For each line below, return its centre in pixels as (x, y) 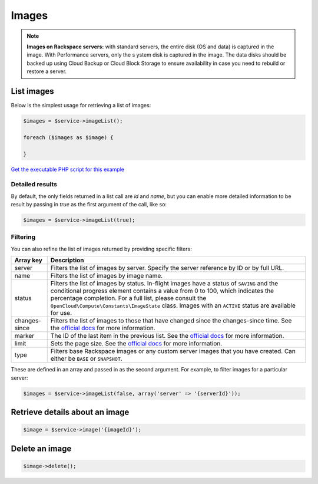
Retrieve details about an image (70, 412)
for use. (61, 313)
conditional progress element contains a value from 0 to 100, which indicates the (162, 291)
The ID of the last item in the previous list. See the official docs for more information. (167, 336)
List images (32, 91)
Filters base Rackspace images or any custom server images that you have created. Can (173, 351)
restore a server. (47, 71)
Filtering (23, 237)
